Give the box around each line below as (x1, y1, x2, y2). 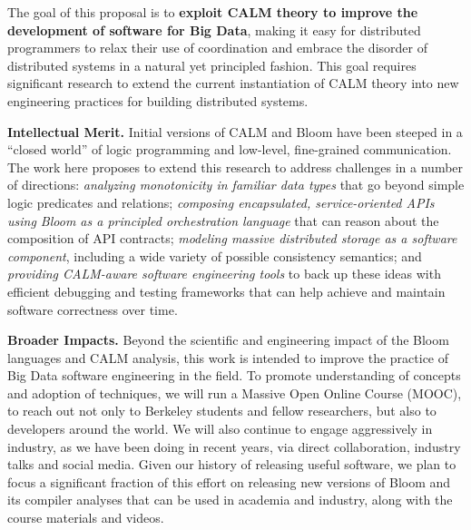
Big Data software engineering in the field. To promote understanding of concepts (7, 366, 461, 385)
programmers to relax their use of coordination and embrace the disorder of (7, 38, 427, 57)
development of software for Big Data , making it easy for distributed (7, 20, 421, 39)
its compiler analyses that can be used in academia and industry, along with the (7, 490, 453, 509)
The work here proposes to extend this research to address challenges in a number (7, 157, 464, 176)
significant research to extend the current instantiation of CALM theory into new (7, 74, 459, 93)
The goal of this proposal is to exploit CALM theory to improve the (7, 3, 418, 21)
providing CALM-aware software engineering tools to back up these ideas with (7, 264, 441, 283)
